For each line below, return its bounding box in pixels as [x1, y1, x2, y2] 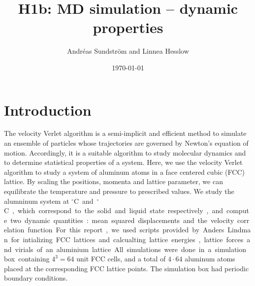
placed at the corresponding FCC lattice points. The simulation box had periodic [4, 263, 249, 273]
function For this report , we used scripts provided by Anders [28, 224, 224, 235]
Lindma [227, 224, 251, 235]
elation [4, 224, 25, 235]
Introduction [4, 99, 92, 120]
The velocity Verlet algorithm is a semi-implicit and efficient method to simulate [4, 128, 247, 138]
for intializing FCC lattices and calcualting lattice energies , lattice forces [11, 234, 244, 244]
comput [226, 205, 249, 216]
